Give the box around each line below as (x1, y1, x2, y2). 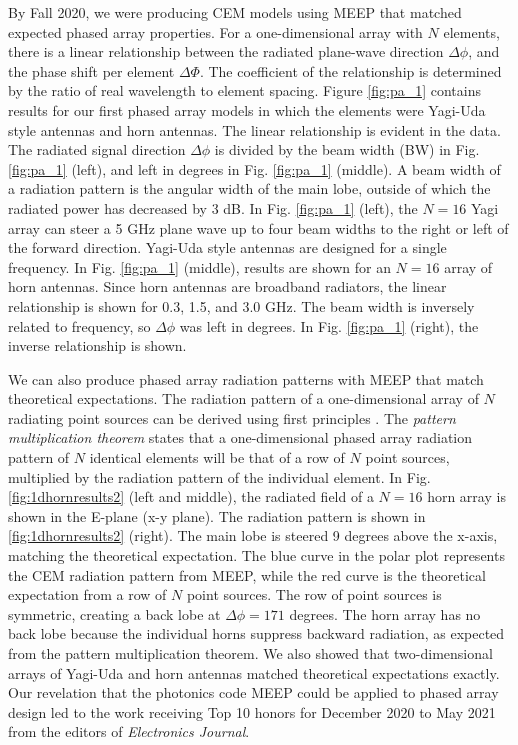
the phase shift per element (8, 60, 175, 81)
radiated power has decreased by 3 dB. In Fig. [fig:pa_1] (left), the (8, 197, 418, 218)
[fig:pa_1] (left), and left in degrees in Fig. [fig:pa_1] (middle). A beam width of (8, 158, 501, 179)
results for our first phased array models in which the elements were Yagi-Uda (8, 99, 486, 120)
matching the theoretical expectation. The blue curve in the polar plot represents (8, 545, 505, 566)
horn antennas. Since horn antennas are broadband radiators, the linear (8, 276, 447, 297)
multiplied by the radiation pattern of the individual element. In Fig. (8, 466, 431, 487)
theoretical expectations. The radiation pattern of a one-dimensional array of (8, 388, 479, 409)
